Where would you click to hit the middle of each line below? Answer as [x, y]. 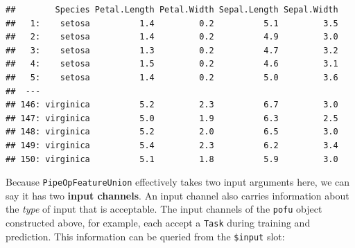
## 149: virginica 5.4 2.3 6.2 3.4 [172, 145]
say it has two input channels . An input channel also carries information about [177, 195]
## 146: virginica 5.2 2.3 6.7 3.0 [172, 105]
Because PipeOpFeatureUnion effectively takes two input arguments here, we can [178, 182]
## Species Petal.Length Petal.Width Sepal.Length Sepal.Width [172, 10]
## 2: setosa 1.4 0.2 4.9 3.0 [172, 37]
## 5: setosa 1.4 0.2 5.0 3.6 [172, 77]
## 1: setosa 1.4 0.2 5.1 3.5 [172, 23]
